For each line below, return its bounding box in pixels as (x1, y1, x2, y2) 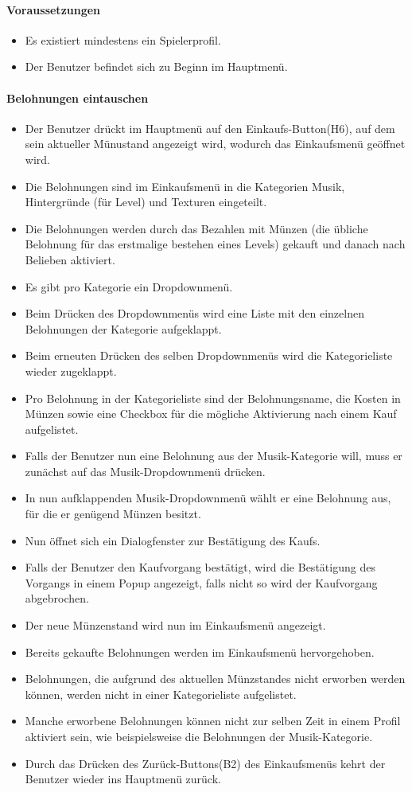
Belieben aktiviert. (25, 251, 115, 267)
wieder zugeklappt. (25, 362, 117, 379)
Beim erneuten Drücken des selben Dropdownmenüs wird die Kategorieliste (25, 347, 393, 364)
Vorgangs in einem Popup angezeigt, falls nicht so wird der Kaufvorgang (25, 574, 378, 591)
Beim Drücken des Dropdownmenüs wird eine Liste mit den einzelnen (25, 305, 364, 322)
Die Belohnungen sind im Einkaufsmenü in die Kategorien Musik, (25, 178, 345, 194)
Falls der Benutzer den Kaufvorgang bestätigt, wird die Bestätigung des (25, 559, 375, 575)
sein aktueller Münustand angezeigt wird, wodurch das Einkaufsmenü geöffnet (25, 135, 406, 152)
